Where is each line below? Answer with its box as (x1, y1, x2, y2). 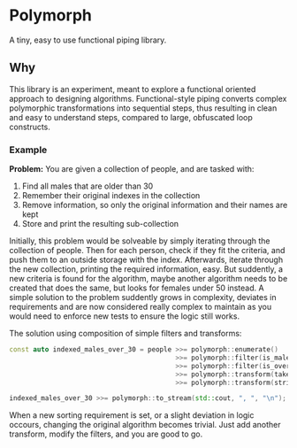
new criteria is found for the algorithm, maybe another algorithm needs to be (9, 274, 288, 284)
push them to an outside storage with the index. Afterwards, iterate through (9, 254, 284, 266)
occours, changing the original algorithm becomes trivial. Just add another (9, 420, 281, 430)
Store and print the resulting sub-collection (21, 219, 179, 229)
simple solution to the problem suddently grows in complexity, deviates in (9, 292, 277, 303)
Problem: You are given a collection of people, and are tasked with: (9, 164, 255, 174)
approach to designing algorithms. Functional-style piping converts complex (9, 93, 287, 104)
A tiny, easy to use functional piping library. (9, 35, 167, 45)
